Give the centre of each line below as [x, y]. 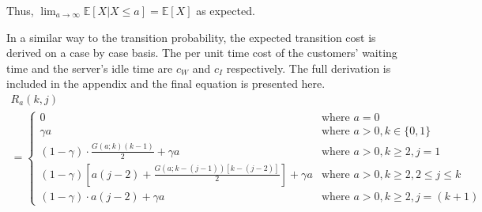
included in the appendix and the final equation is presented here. [166, 83]
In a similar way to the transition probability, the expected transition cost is [191, 37]
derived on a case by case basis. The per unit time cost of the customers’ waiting [202, 53]
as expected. [226, 10]
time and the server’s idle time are [90, 68]
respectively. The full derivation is [309, 68]
